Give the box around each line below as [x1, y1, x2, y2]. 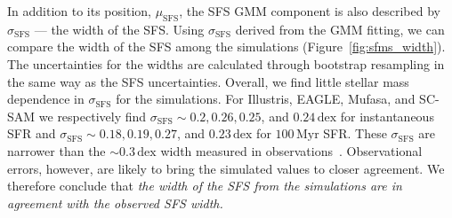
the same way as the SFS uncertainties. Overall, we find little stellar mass [7, 72, 409, 90]
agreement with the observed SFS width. [7, 193, 223, 212]
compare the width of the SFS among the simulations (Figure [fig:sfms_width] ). [7, 37, 446, 56]
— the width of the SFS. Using [34, 19, 205, 38]
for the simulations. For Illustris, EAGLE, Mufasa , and [116, 90, 416, 108]
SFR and [7, 124, 56, 143]
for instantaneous [340, 106, 434, 125]
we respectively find [38, 106, 147, 125]
